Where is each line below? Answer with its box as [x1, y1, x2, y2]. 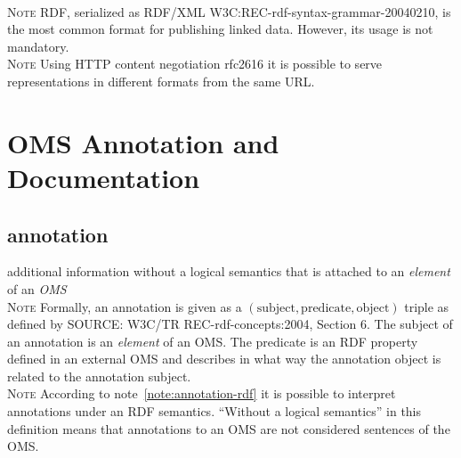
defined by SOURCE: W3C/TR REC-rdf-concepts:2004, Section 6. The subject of [7, 315, 453, 333]
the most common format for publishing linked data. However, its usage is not [7, 20, 433, 38]
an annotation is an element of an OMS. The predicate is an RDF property [7, 331, 418, 350]
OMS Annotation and [7, 124, 279, 160]
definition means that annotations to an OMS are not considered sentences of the [7, 419, 450, 438]
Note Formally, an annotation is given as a [7, 297, 242, 315]
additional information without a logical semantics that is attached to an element [7, 262, 450, 281]
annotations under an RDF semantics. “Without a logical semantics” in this [7, 402, 422, 421]
